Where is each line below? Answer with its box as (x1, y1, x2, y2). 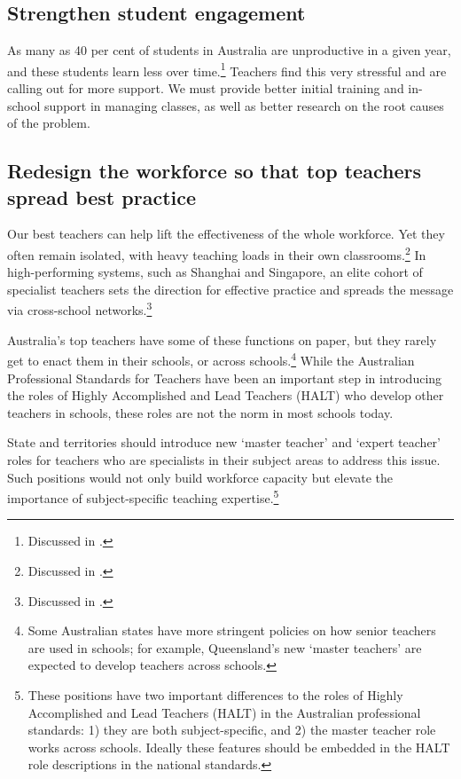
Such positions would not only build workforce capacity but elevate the (7, 468, 394, 486)
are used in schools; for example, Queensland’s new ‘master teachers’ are (27, 638, 422, 657)
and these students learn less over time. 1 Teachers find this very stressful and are (7, 59, 447, 80)
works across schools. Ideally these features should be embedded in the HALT (27, 737, 450, 756)
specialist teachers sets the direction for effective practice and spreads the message (7, 279, 454, 298)
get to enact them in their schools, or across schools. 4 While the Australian (7, 349, 415, 369)
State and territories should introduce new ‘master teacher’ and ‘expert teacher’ (7, 433, 441, 452)
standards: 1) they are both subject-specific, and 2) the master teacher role (27, 720, 436, 739)
